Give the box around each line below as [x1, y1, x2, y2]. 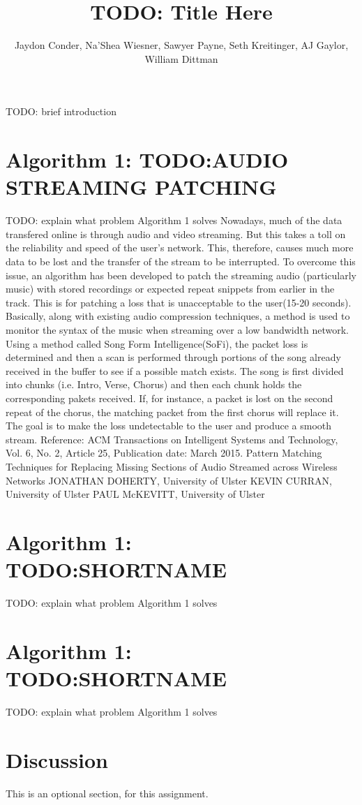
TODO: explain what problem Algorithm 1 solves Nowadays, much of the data [6, 213, 342, 228]
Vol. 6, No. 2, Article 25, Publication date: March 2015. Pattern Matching [6, 445, 322, 460]
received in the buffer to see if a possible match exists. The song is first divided [6, 363, 344, 378]
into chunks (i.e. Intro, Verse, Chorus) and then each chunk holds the [6, 377, 302, 392]
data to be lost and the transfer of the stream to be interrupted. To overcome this [6, 254, 356, 268]
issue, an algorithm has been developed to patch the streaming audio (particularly [6, 267, 356, 282]
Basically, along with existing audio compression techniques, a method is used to [6, 309, 350, 323]
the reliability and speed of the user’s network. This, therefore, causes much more [6, 240, 354, 255]
